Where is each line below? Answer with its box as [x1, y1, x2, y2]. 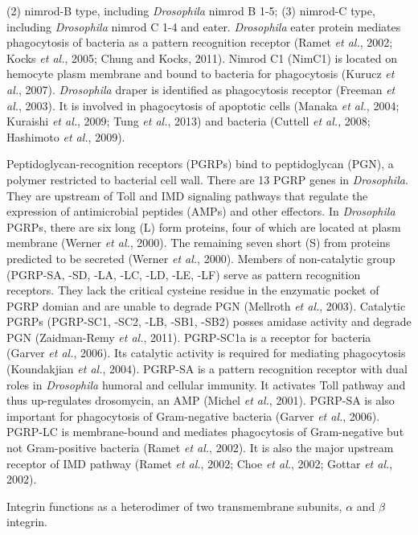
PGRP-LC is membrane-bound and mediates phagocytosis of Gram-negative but [6, 423, 404, 440]
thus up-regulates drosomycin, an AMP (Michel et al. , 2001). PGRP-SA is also [6, 392, 395, 409]
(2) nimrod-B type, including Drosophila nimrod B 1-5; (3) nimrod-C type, [6, 2, 375, 19]
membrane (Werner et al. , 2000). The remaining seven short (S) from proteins [6, 234, 391, 251]
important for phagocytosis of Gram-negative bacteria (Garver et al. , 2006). [6, 407, 380, 424]
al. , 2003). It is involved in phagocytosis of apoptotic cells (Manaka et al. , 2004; [6, 97, 400, 113]
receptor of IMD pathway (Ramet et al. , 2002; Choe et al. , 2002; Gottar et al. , [6, 455, 393, 471]
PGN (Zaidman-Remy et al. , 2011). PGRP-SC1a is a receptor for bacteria [6, 328, 371, 345]
